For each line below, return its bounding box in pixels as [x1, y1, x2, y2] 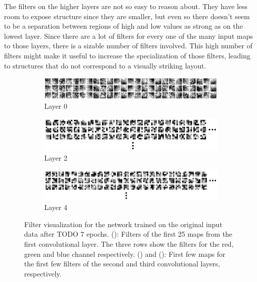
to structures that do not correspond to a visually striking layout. [4, 60, 206, 70]
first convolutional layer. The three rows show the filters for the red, [24, 239, 234, 249]
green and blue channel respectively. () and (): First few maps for [24, 248, 225, 259]
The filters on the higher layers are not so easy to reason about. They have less [4, 1, 248, 11]
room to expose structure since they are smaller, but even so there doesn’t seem [4, 11, 250, 21]
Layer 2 [44, 152, 67, 163]
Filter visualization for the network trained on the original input [24, 219, 223, 229]
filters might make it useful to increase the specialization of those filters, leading [4, 50, 250, 60]
